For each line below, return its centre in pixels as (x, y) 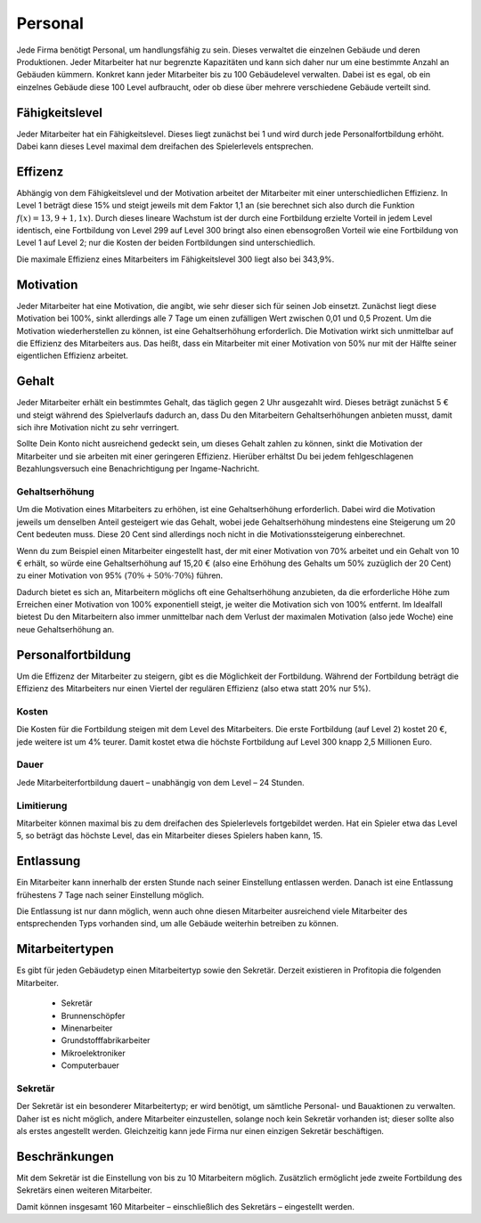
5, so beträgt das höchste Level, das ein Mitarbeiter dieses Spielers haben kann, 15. (170, 836)
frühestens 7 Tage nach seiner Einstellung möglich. (110, 894)
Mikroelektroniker (94, 1053)
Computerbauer (90, 1065)
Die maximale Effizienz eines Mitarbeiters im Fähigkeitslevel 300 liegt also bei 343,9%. (175, 259)
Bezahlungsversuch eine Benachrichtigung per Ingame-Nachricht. (138, 469)
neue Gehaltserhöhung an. (65, 629)
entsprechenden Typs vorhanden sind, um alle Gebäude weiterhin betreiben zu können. (177, 924)
